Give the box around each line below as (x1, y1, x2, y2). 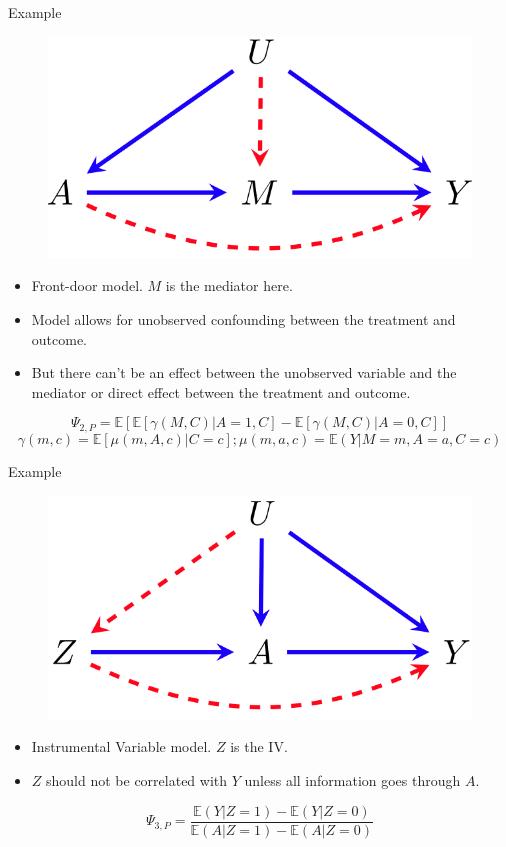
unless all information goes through (244, 769, 461, 790)
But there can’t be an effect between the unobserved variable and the (31, 362, 457, 383)
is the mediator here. (165, 275, 293, 296)
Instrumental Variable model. (31, 736, 212, 757)
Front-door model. (31, 275, 143, 296)
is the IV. (230, 736, 288, 757)
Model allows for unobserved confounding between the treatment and (31, 309, 456, 330)
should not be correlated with (46, 769, 228, 790)
